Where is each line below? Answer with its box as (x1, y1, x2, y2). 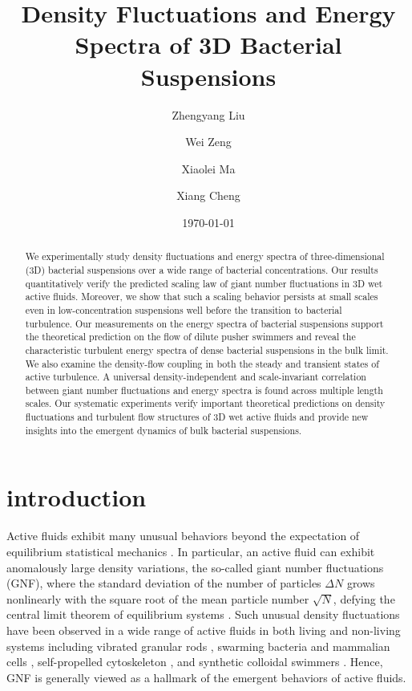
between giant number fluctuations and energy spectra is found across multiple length (25, 383, 383, 396)
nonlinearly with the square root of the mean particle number (6, 590, 309, 607)
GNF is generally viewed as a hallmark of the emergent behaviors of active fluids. (6, 669, 406, 685)
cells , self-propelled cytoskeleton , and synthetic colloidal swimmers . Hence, (6, 653, 383, 670)
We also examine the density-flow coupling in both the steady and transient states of (25, 356, 379, 370)
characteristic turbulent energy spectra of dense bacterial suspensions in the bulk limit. (25, 343, 389, 356)
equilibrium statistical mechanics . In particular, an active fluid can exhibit (6, 543, 375, 559)
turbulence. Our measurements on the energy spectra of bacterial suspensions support (25, 316, 384, 330)
